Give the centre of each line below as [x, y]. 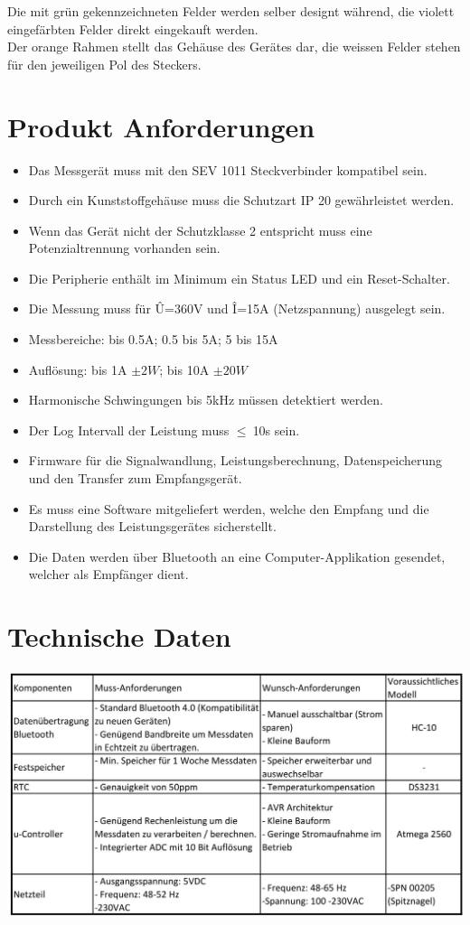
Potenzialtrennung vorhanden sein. [124, 248]
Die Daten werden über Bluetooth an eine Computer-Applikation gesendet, [237, 556]
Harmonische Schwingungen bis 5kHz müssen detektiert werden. [206, 400]
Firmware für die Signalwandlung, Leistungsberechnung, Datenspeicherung [235, 460]
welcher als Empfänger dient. [108, 574]
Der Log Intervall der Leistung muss [129, 430]
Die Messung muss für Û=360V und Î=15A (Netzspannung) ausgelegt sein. [237, 308]
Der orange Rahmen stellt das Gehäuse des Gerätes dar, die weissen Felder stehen [234, 47]
